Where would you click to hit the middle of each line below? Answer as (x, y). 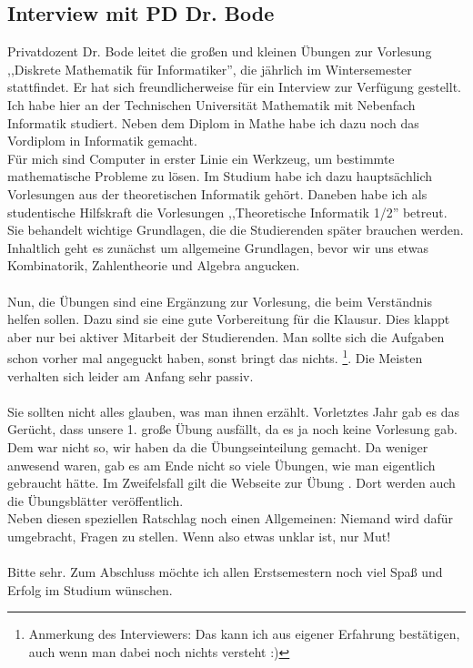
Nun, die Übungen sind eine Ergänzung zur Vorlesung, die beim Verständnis (220, 301)
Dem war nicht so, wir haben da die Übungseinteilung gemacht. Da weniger (218, 446)
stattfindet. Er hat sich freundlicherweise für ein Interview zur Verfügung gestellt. (234, 87)
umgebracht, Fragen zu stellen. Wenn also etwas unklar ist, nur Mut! (199, 536)
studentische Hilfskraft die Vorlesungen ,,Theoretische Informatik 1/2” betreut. (227, 212)
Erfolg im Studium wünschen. (90, 589)
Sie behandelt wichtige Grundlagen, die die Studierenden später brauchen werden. (236, 230)
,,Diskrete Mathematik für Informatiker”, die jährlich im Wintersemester (210, 69)
